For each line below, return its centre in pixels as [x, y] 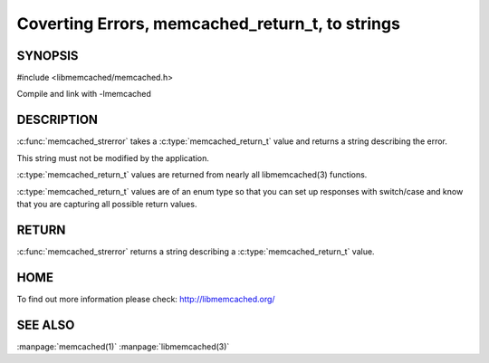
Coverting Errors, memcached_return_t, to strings [208, 24]
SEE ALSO [46, 325]
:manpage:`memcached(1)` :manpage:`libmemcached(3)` [123, 346]
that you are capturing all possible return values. [107, 204]
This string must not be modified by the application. [113, 158]
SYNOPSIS [48, 56]
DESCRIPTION [58, 120]
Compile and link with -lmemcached [84, 94]
